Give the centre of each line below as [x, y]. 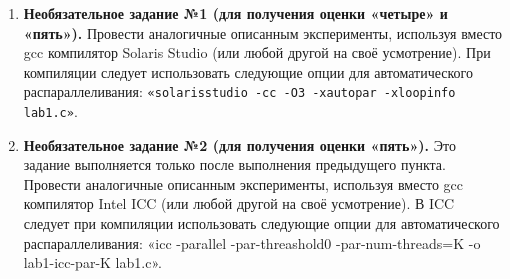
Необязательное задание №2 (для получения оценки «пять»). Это [239, 144]
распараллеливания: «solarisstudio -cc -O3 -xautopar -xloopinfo [239, 91]
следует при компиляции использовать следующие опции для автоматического [261, 223]
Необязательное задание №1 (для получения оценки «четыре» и [235, 13]
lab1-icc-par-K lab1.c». [92, 262]
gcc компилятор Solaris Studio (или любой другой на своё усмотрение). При [257, 52]
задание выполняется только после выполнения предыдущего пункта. [234, 164]
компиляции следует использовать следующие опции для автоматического [248, 71]
